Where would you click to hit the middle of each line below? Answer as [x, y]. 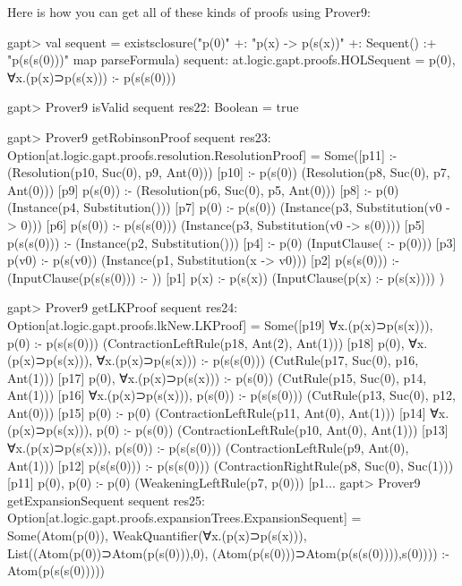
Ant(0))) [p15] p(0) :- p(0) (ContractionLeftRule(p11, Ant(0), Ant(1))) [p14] [217, 412]
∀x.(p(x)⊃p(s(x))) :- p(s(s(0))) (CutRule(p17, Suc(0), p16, [257, 360]
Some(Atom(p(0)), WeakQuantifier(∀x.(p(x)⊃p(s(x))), [157, 535]
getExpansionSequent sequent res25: [106, 500]
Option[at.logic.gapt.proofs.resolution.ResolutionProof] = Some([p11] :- [202, 154]
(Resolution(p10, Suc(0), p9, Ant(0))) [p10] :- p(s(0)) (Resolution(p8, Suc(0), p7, [229, 172]
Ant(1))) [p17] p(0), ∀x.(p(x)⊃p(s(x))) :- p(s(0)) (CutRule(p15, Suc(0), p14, [217, 377]
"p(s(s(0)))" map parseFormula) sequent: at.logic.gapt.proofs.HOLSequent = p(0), [231, 59]
